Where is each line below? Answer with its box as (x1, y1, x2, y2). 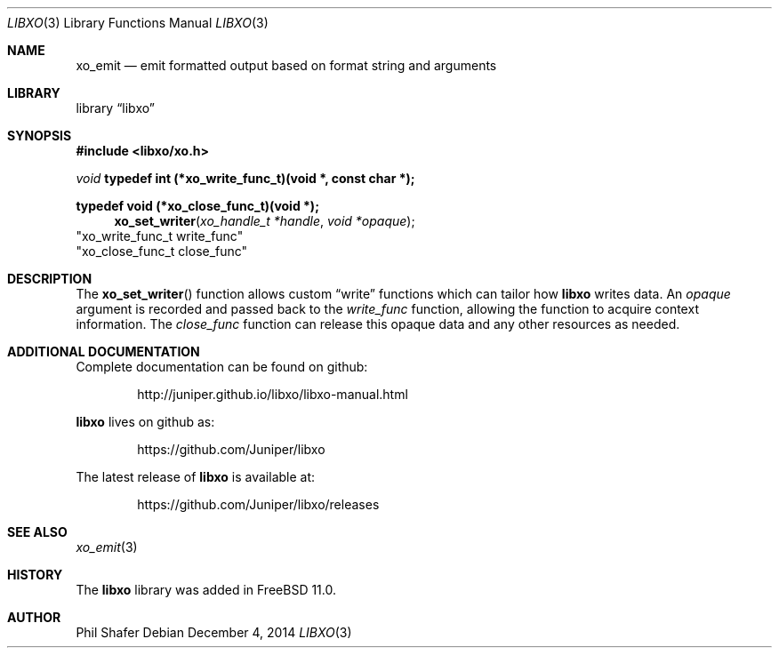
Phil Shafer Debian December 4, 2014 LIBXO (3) (76, 625, 352, 640)
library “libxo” (76, 100, 155, 116)
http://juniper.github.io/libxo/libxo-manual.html (137, 387, 408, 402)
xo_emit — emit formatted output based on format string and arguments (76, 58, 497, 73)
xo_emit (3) (76, 539, 138, 555)
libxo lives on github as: (76, 414, 215, 429)
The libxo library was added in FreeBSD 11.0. (76, 582, 336, 597)
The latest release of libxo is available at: (76, 469, 316, 484)
